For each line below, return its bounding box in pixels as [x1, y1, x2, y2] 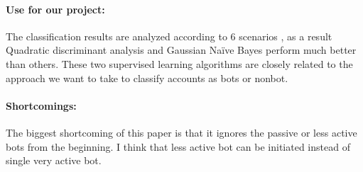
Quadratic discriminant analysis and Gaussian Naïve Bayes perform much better [6, 42, 357, 57]
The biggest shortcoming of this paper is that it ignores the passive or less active [6, 125, 357, 139]
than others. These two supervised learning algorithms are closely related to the [6, 56, 353, 71]
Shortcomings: [6, 98, 77, 113]
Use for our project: [6, 1, 105, 16]
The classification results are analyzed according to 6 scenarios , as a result [6, 28, 332, 43]
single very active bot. [6, 153, 102, 168]
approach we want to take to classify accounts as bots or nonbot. [6, 70, 288, 85]
